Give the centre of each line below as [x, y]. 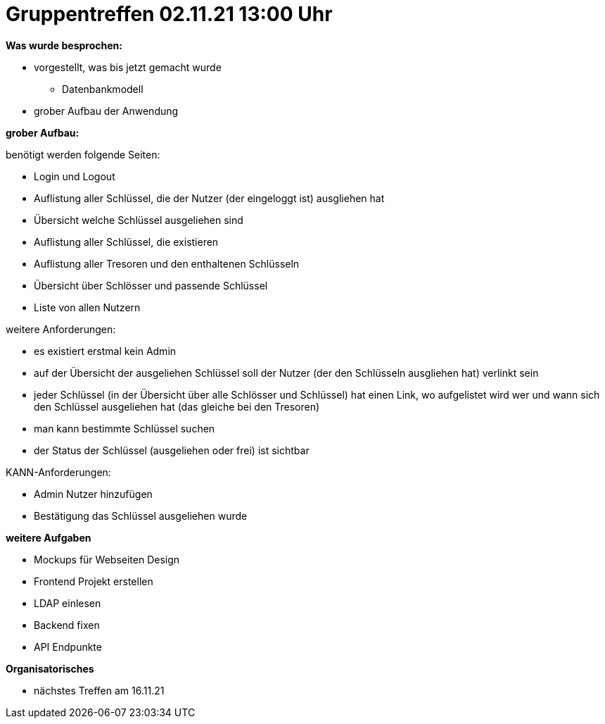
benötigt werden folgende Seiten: [83, 154]
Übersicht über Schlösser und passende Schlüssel [151, 285]
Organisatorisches [50, 668]
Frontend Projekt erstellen [94, 581]
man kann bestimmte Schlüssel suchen [125, 428]
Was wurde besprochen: [64, 45]
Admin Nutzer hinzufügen [93, 494]
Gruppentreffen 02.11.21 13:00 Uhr [169, 14]
